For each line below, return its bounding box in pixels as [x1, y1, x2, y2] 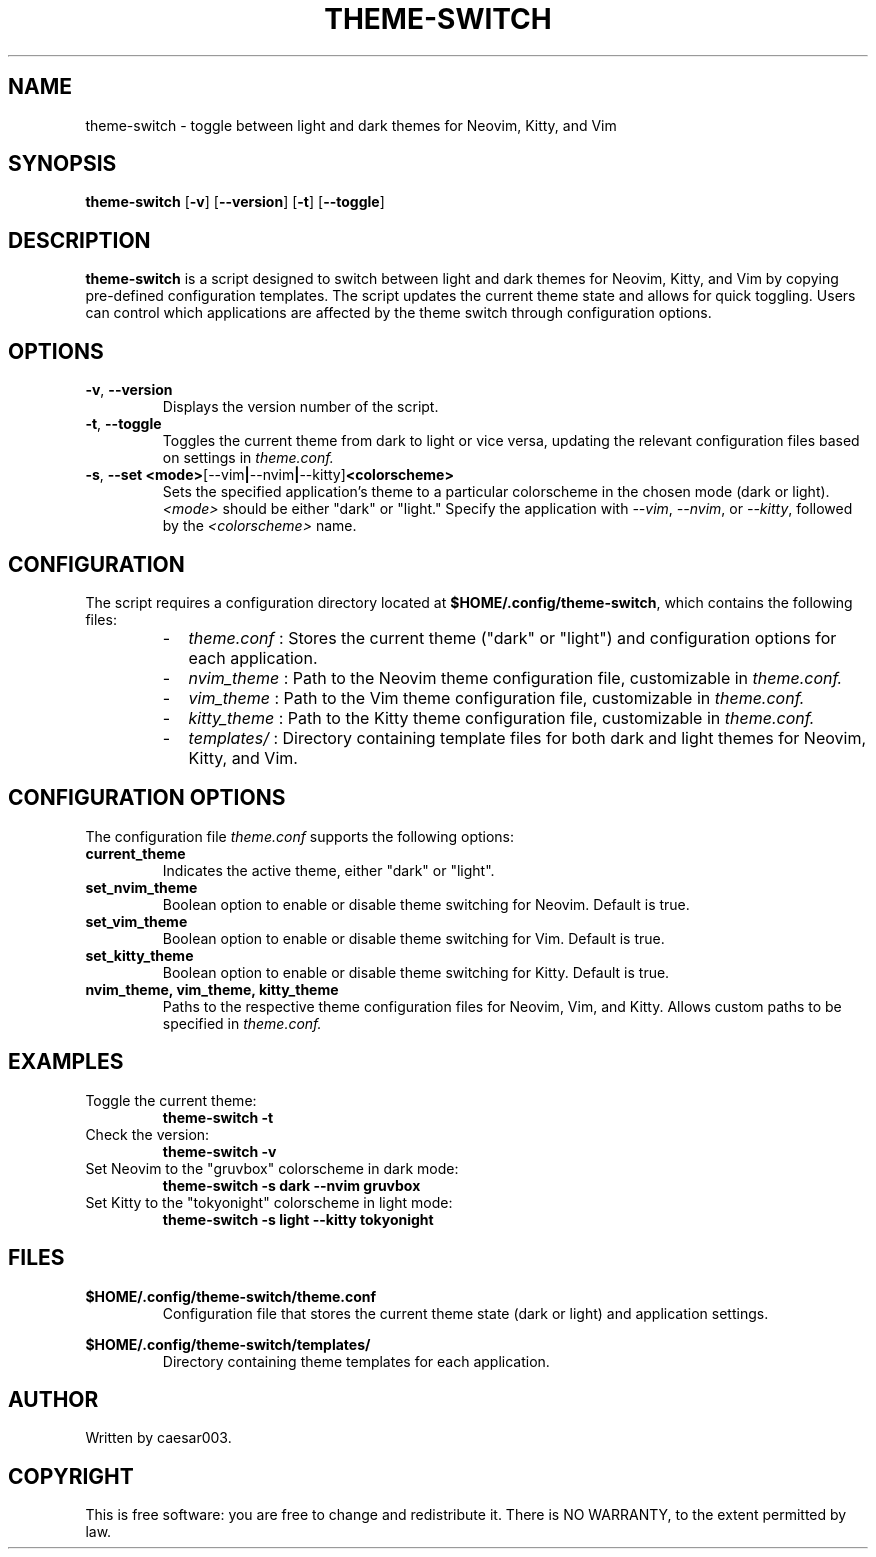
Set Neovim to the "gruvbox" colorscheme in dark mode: [85, 1159, 459, 1177]
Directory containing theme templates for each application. [162, 1352, 550, 1370]
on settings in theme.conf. [162, 449, 334, 467]
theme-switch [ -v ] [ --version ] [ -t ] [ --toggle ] [85, 193, 385, 211]
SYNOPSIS [8, 151, 117, 177]
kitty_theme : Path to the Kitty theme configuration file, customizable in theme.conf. [188, 707, 815, 728]
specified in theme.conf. [162, 1014, 322, 1032]
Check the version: [85, 1125, 210, 1143]
